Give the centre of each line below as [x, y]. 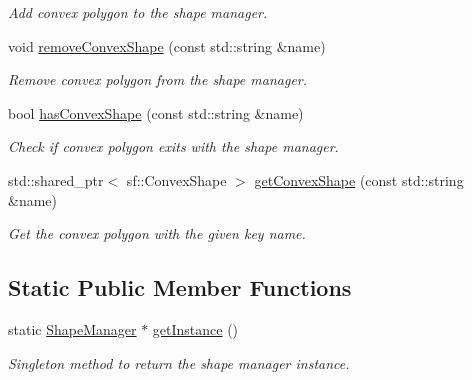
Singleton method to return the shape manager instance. [179, 362]
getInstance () [195, 328]
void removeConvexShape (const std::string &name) [167, 45]
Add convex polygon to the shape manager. [138, 12]
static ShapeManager [72, 328]
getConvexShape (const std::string [359, 179]
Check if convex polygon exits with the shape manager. [173, 146]
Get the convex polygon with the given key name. [157, 233]
